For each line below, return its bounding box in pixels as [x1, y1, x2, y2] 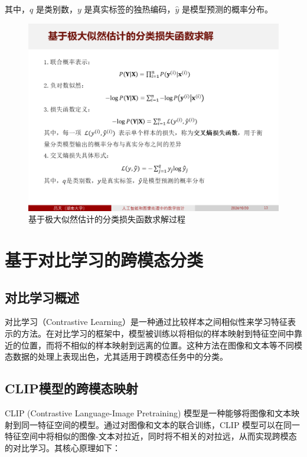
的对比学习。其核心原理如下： [5, 441, 120, 453]
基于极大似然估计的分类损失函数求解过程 [28, 213, 185, 225]
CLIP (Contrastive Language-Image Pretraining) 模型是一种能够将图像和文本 [5, 406, 292, 419]
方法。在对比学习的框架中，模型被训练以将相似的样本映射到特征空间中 [21, 327, 294, 339]
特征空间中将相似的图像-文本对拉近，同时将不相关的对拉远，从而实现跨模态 [5, 430, 297, 442]
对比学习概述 [5, 288, 79, 306]
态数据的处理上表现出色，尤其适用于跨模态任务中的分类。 [5, 350, 228, 363]
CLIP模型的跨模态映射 [5, 379, 138, 397]
